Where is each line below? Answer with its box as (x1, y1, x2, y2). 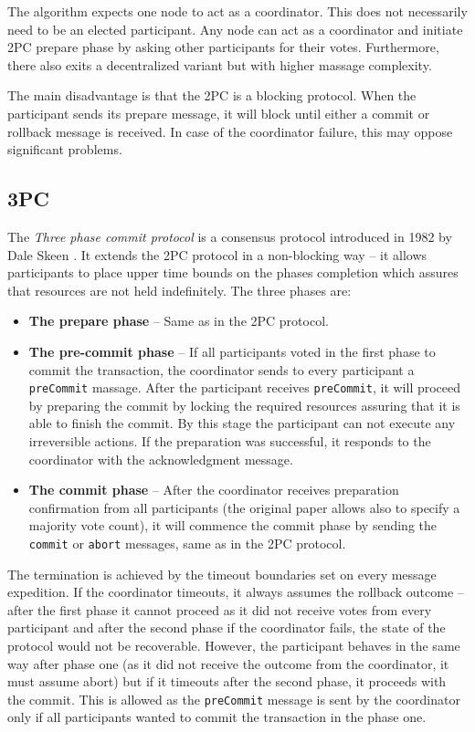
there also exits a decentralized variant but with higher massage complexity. (7, 55, 432, 74)
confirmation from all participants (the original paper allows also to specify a (28, 497, 460, 517)
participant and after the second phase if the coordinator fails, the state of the (7, 618, 446, 637)
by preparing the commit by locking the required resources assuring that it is (28, 395, 460, 414)
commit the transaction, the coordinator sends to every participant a (28, 360, 415, 379)
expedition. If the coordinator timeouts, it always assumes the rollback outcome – (7, 582, 464, 601)
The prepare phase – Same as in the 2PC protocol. (28, 311, 329, 330)
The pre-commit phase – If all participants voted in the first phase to (28, 341, 436, 361)
